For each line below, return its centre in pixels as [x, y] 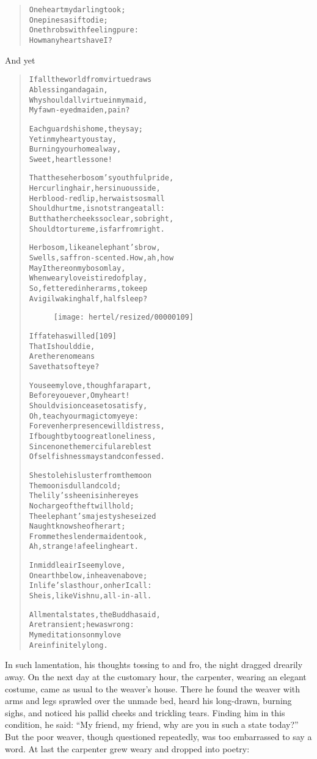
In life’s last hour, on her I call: [90, 586]
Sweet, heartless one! [71, 159]
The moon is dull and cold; [75, 486]
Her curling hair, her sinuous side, [95, 189]
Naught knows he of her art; [77, 526]
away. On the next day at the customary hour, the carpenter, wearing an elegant [156, 676]
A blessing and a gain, [68, 90]
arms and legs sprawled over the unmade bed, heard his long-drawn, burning [148, 701]
